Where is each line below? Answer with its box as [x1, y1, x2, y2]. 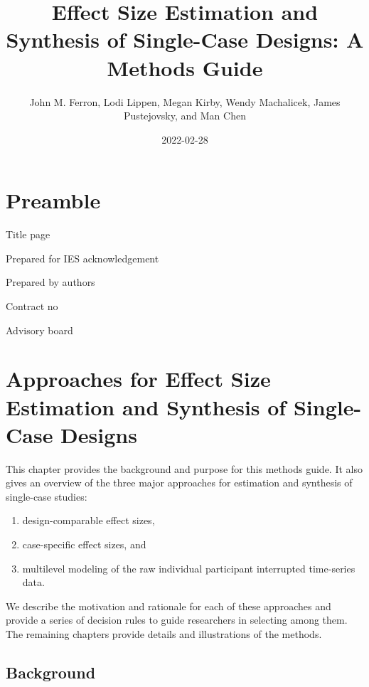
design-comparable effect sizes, [22, 513, 155, 528]
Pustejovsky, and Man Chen [124, 108, 246, 123]
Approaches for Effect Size [6, 364, 271, 393]
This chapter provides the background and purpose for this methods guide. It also [6, 461, 363, 476]
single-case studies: [6, 489, 87, 504]
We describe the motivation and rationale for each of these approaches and [6, 598, 331, 613]
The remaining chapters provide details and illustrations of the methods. [6, 627, 322, 641]
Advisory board [6, 322, 73, 337]
